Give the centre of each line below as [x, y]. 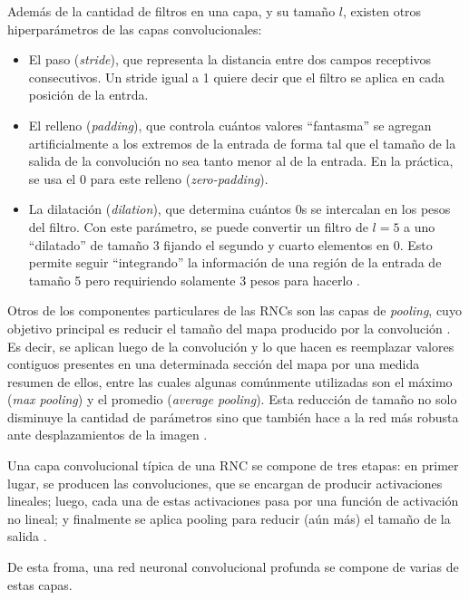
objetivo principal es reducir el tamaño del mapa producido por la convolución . [229, 328]
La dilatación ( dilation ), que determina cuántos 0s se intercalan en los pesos [239, 209]
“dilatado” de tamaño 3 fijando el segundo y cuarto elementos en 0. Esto [230, 244]
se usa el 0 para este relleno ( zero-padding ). [148, 178]
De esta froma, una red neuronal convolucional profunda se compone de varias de [233, 567]
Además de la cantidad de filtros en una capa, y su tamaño [171, 11]
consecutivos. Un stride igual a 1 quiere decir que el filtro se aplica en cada [236, 77]
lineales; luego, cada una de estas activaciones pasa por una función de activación [233, 501]
